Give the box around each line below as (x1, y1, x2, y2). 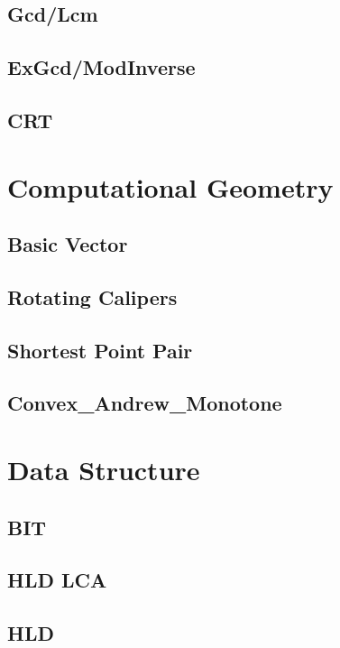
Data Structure (7, 451, 200, 488)
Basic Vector (7, 230, 128, 258)
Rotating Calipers (7, 282, 178, 310)
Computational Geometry (7, 168, 334, 205)
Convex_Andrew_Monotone (7, 389, 282, 417)
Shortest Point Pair (7, 336, 193, 364)
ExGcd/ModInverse (7, 53, 196, 81)
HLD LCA (7, 566, 107, 594)
